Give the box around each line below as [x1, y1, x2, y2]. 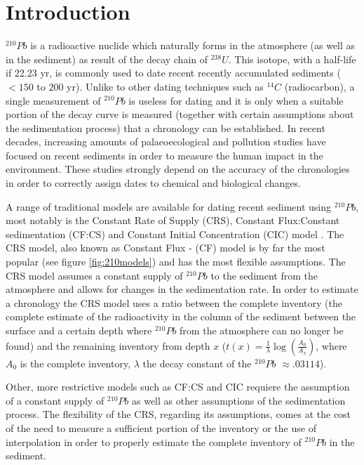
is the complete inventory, [20, 355, 131, 370]
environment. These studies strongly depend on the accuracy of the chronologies [6, 162, 350, 176]
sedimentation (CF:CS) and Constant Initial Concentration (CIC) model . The [6, 226, 344, 241]
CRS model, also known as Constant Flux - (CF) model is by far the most [6, 240, 325, 255]
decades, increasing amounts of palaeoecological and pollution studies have [6, 134, 326, 149]
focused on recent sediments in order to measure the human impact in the [6, 148, 323, 162]
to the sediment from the [210, 268, 318, 282]
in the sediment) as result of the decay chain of [6, 51, 208, 66]
